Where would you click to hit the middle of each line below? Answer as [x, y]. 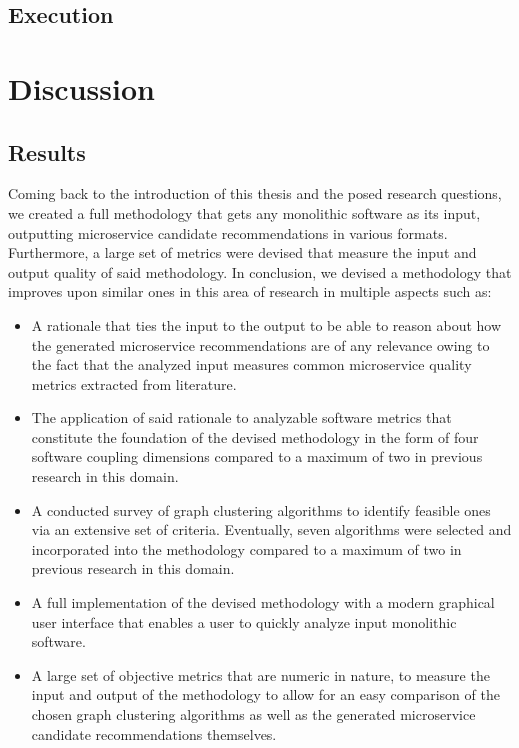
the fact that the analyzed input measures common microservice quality [251, 364]
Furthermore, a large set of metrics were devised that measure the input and [242, 252]
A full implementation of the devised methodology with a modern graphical [263, 602]
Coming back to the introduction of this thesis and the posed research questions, [255, 193]
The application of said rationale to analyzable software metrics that [241, 417]
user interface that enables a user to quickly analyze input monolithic [244, 621]
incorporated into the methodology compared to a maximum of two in [246, 548]
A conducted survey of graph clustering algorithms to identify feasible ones [261, 509]
